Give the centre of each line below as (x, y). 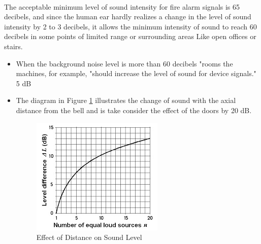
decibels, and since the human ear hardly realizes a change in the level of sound (128, 16)
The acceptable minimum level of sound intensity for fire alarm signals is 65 (122, 6)
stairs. (13, 46)
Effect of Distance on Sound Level (89, 237)
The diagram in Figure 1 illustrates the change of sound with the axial (126, 100)
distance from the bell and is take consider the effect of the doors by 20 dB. (134, 110)
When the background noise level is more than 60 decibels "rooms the (124, 63)
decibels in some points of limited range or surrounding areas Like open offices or (130, 36)
